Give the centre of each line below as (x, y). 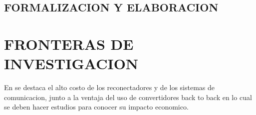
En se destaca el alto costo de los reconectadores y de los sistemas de (110, 87)
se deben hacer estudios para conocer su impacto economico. (96, 107)
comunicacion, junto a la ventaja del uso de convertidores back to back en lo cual (128, 97)
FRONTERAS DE (69, 44)
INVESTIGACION (71, 63)
